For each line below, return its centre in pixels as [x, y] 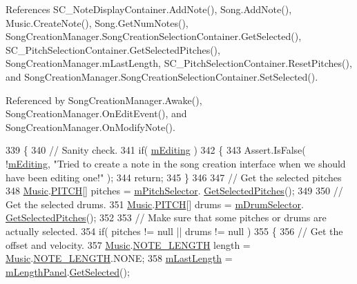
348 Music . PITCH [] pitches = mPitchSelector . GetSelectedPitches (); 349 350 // [174, 191]
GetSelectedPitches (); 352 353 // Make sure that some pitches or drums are [166, 217]
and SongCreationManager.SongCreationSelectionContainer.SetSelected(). [162, 76]
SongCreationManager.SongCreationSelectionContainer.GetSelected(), [154, 36]
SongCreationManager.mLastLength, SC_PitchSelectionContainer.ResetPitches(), [179, 63]
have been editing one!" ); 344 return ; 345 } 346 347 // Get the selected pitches [174, 177]
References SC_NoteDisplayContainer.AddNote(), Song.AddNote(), [149, 9]
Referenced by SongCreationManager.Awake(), [104, 100]
